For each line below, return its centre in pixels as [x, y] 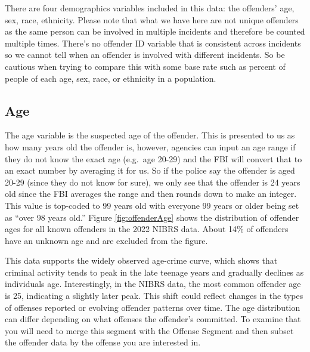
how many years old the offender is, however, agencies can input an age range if [150, 146]
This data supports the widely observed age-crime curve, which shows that [141, 260]
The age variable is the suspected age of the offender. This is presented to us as [150, 135]
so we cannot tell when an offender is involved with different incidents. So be [145, 55]
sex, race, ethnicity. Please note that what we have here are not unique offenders [152, 19]
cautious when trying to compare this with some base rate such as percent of [145, 66]
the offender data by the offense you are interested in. [103, 342]
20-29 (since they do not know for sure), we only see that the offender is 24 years [153, 182]
